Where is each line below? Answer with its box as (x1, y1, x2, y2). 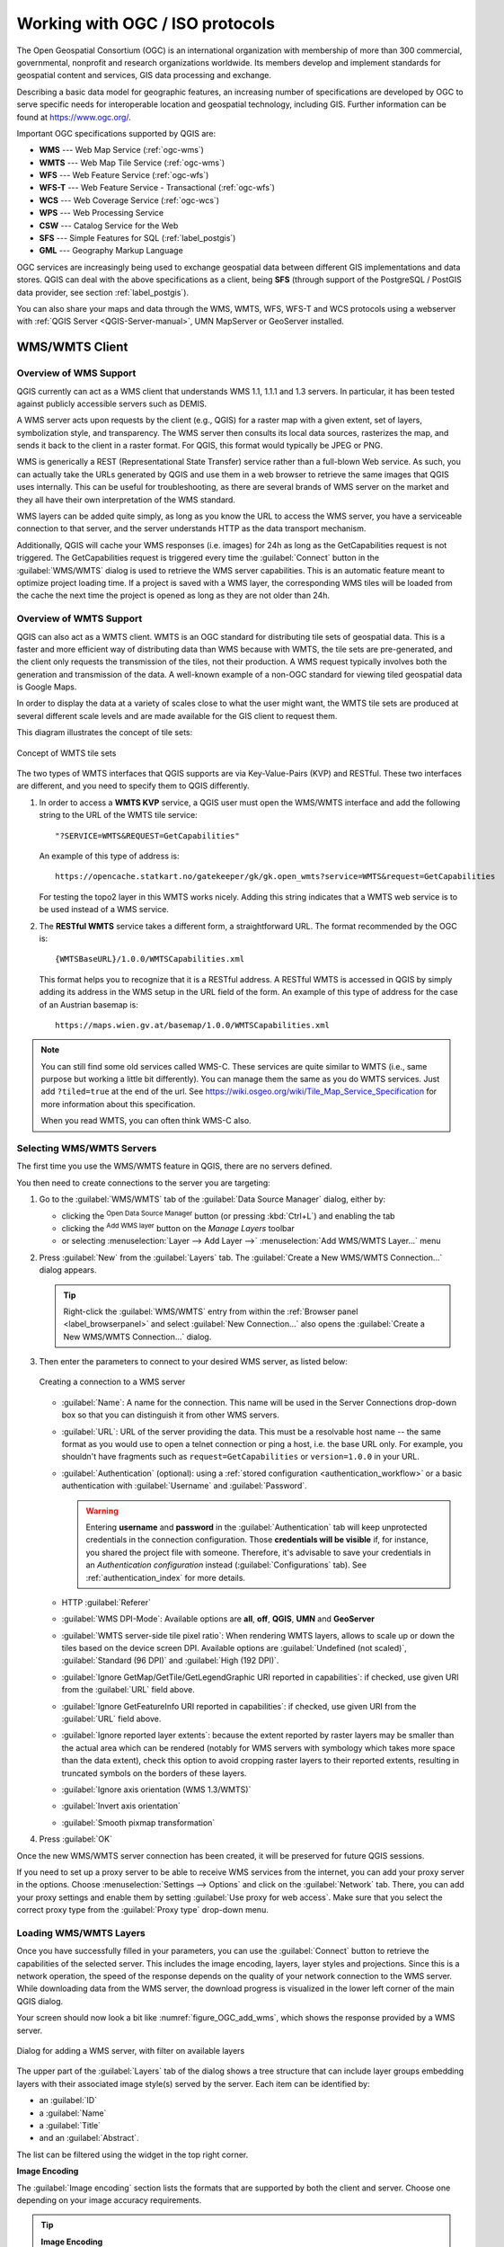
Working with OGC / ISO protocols (16, 13, 276, 33)
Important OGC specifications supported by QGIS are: (16, 128, 216, 138)
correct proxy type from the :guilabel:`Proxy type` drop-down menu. (16, 1905, 269, 1915)
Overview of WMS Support (16, 367, 137, 379)
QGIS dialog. (16, 1995, 64, 2006)
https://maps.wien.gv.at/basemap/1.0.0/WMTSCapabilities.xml (55, 1020, 330, 1030)
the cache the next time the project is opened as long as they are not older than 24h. (16, 590, 331, 601)
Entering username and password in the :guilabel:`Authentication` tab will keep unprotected (85, 1522, 428, 1532)
